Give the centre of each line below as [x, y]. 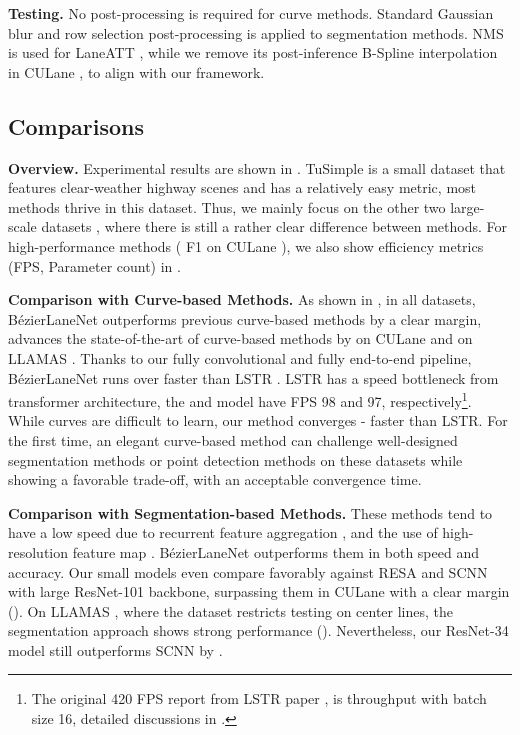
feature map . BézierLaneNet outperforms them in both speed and [275, 551]
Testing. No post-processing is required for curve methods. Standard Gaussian [251, 13]
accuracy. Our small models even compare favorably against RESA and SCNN [248, 571]
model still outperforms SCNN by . [115, 649]
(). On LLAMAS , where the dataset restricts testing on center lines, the [231, 610]
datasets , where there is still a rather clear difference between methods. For [274, 226]
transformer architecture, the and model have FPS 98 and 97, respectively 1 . [240, 399]
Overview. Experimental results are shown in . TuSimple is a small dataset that [257, 167]
